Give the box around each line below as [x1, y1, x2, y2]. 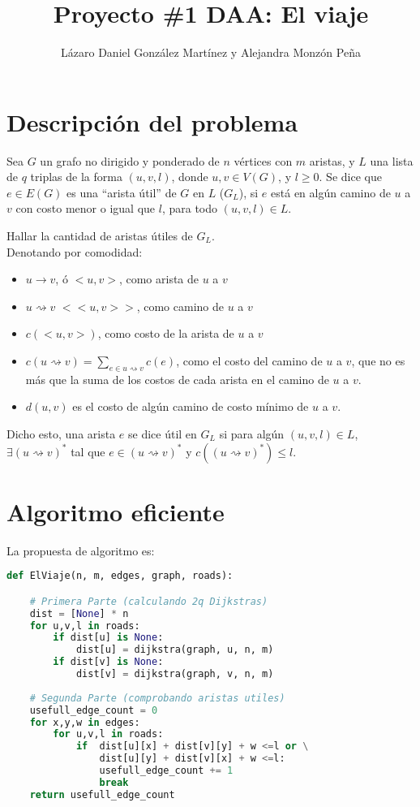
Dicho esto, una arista [6, 425, 116, 442]
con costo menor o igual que [15, 200, 156, 217]
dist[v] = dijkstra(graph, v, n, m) [75, 668, 274, 680]
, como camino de [136, 297, 224, 314]
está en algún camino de [271, 183, 391, 201]
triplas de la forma [30, 168, 122, 185]
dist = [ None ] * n [29, 607, 129, 619]
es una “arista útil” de [66, 183, 177, 201]
